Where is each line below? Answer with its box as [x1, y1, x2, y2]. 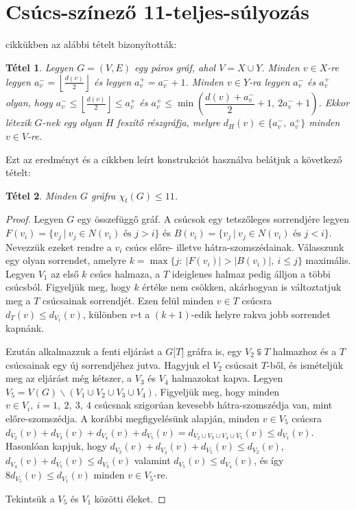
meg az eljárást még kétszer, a [5, 371, 132, 385]
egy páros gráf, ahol [134, 60, 216, 74]
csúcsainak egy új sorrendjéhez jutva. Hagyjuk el [5, 357, 210, 372]
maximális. [305, 253, 351, 267]
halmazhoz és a [272, 343, 337, 358]
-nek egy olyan [42, 115, 102, 130]
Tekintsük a [5, 491, 55, 505]
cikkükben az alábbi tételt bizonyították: [5, 37, 177, 51]
